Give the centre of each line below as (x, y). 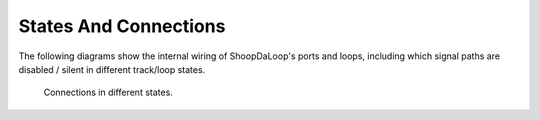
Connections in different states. (108, 92)
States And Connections (122, 26)
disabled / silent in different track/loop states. (112, 69)
